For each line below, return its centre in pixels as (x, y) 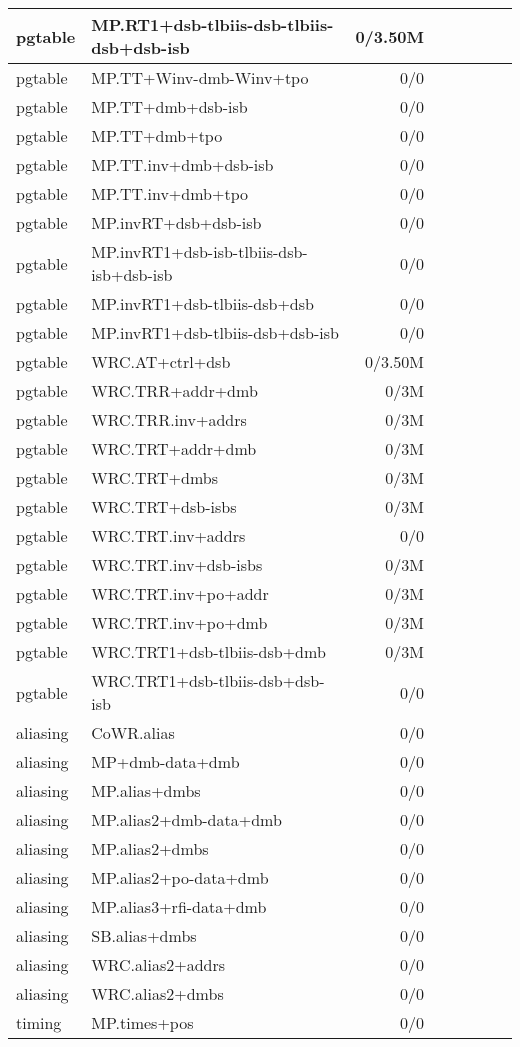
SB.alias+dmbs (144, 935)
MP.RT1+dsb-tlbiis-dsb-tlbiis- (212, 24)
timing (39, 1022)
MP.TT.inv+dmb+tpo (170, 193)
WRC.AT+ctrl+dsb (161, 361)
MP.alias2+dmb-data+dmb (186, 819)
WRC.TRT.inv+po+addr (180, 593)
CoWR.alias (133, 732)
